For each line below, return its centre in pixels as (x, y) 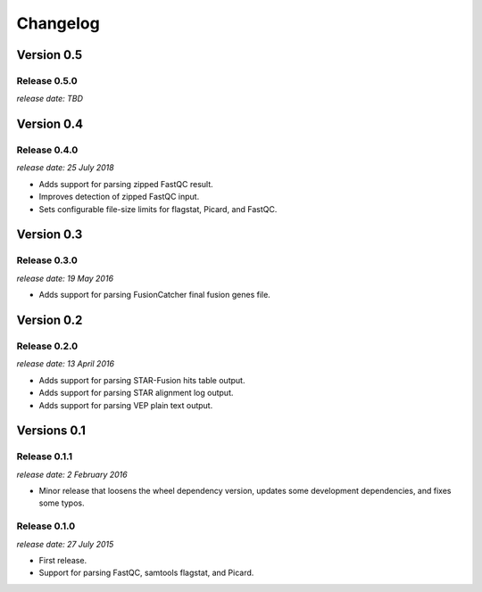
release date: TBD (50, 99)
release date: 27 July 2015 (65, 544)
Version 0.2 (50, 320)
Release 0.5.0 (47, 80)
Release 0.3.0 (47, 260)
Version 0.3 (50, 235)
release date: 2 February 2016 (72, 474)
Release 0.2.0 (47, 346)
